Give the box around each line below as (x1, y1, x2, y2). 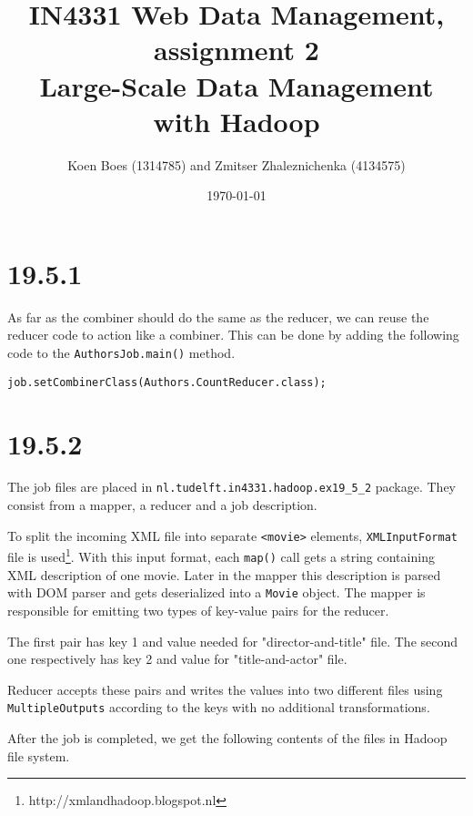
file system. (7, 746, 70, 765)
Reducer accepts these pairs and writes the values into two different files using (7, 679, 443, 699)
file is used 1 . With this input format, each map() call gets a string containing (7, 545, 435, 566)
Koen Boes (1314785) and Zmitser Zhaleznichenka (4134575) (67, 155, 406, 174)
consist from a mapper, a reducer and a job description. (7, 495, 317, 515)
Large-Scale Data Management (39, 66, 434, 104)
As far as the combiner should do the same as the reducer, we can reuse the (7, 307, 429, 326)
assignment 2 (154, 31, 319, 68)
